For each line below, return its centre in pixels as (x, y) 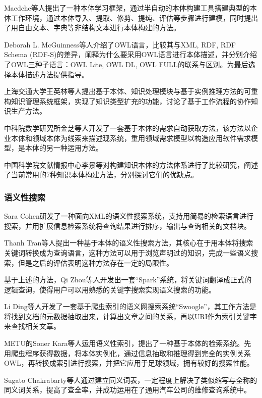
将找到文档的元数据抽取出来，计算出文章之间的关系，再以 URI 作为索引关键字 (130, 316)
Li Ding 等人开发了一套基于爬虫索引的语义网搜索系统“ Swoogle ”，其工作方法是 (130, 306)
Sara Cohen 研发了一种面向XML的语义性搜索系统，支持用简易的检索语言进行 (129, 216)
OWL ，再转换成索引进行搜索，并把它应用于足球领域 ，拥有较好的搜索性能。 (129, 363)
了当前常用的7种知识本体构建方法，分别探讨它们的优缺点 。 (101, 175)
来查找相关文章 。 (32, 326)
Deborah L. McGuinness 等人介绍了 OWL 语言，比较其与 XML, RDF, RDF (120, 44)
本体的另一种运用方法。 (64, 148)
